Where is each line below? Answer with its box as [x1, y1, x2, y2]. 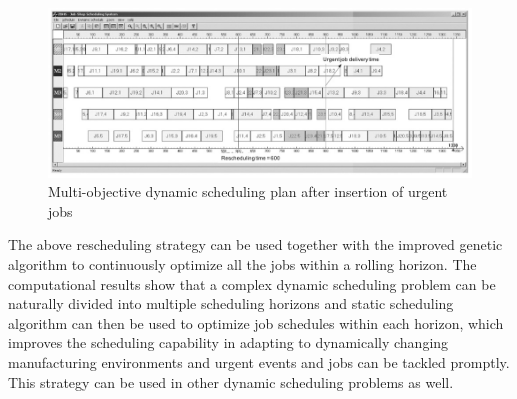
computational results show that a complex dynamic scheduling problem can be [8, 273, 496, 294]
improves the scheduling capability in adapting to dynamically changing [8, 332, 449, 353]
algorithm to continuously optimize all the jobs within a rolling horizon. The [8, 253, 477, 274]
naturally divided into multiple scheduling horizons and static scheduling [8, 293, 454, 314]
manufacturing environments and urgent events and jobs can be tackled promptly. [8, 351, 510, 372]
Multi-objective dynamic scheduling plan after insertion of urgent [48, 181, 448, 202]
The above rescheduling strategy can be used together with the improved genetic [8, 234, 503, 255]
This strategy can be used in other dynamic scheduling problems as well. [8, 371, 454, 392]
